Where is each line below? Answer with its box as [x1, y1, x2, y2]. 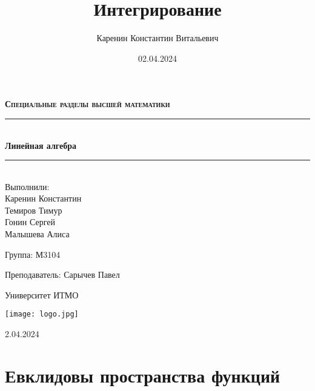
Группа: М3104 [5, 248, 61, 260]
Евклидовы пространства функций [5, 363, 280, 387]
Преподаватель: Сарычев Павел [5, 268, 120, 281]
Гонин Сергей [5, 215, 55, 228]
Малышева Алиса [5, 228, 70, 240]
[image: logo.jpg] [5, 310, 79, 319]
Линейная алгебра [5, 139, 76, 151]
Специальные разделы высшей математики [5, 97, 170, 110]
